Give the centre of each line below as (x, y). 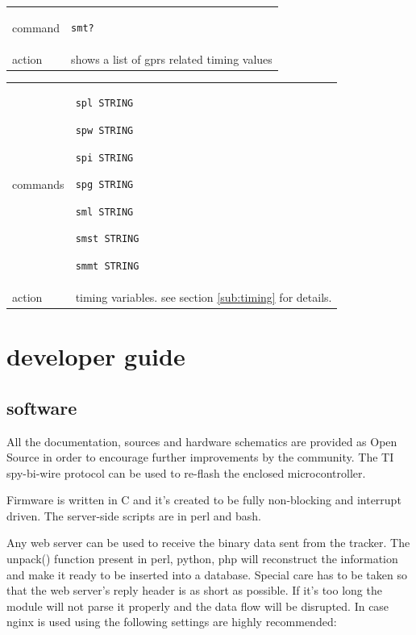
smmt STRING (107, 266)
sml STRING (104, 212)
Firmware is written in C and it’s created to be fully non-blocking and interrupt (204, 500)
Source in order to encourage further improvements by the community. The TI (200, 457)
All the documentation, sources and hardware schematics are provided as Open (202, 441)
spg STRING (104, 185)
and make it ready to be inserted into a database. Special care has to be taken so (207, 574)
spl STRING (104, 104)
